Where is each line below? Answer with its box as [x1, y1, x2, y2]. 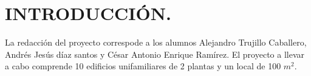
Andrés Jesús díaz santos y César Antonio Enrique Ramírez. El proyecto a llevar [5, 47, 304, 60]
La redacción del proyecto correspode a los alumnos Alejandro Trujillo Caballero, [5, 36, 307, 49]
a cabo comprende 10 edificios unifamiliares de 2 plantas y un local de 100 [5, 60, 281, 72]
